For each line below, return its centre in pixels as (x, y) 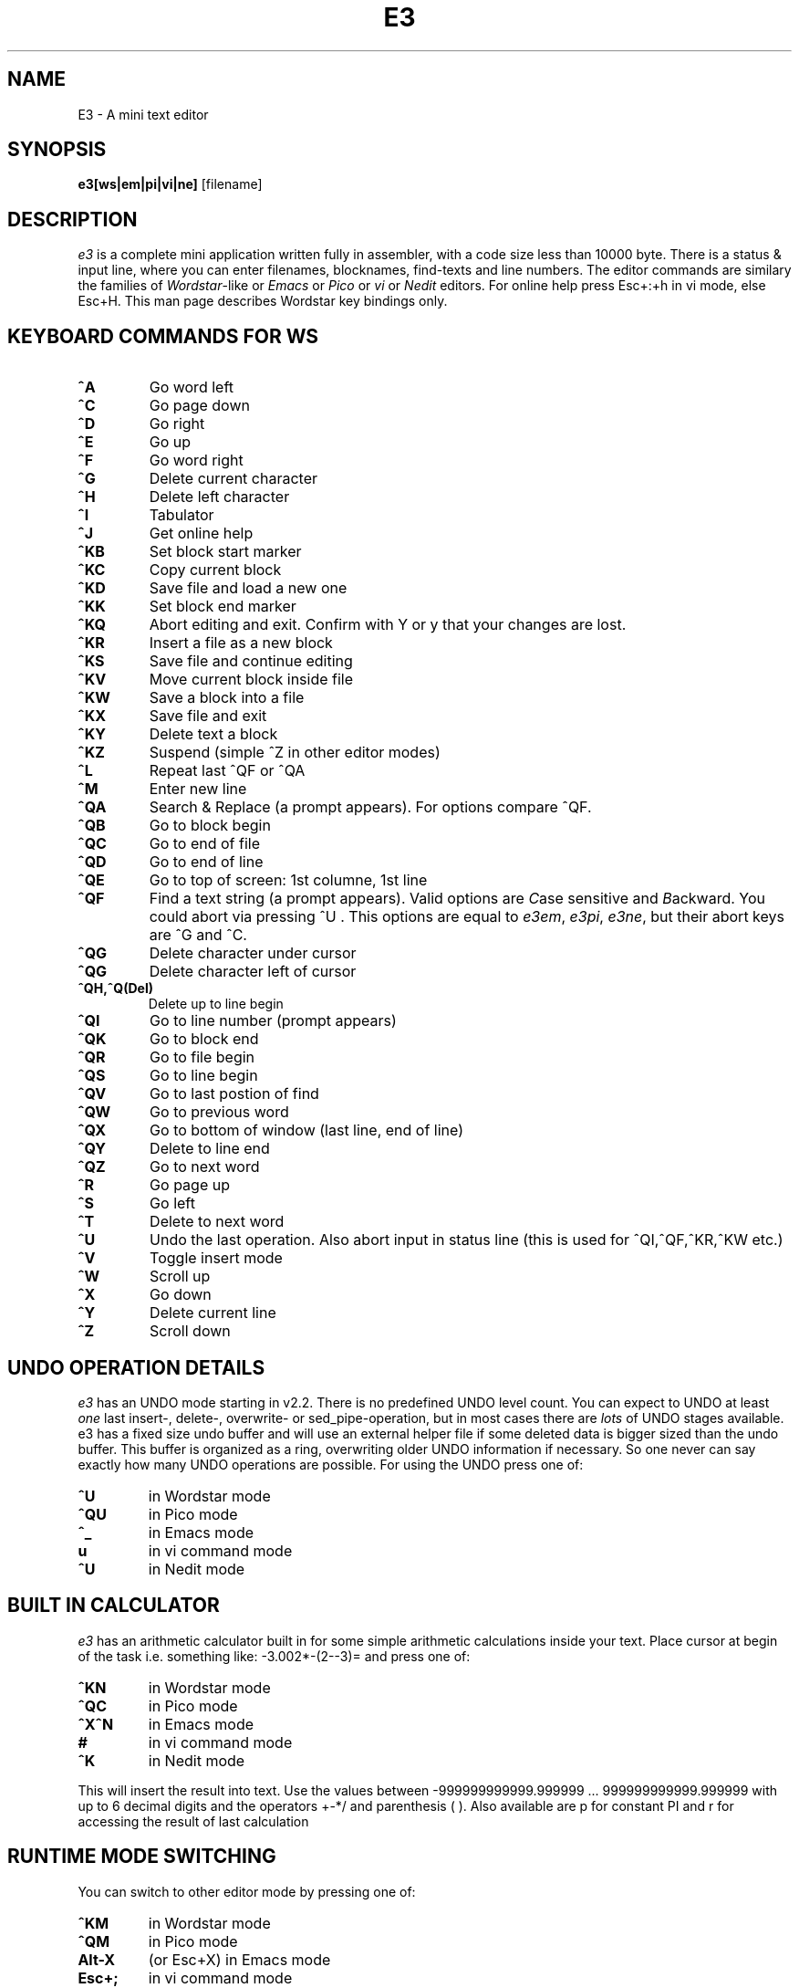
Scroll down (190, 1331)
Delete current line (213, 1313)
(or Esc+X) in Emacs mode (239, 1959)
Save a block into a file (227, 698)
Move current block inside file (251, 680)
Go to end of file (204, 844)
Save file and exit (208, 716)
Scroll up (180, 1277)
